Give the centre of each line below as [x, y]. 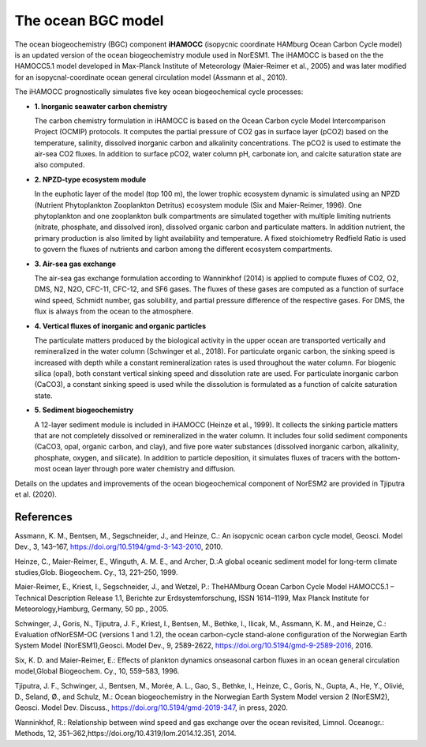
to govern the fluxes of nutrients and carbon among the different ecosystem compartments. [183, 250]
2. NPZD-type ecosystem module [90, 179]
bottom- [387, 457]
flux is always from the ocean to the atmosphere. [114, 311]
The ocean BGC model [89, 21]
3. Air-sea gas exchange [75, 264]
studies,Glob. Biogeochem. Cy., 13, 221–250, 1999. [96, 572]
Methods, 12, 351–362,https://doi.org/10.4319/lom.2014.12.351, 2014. [125, 734]
